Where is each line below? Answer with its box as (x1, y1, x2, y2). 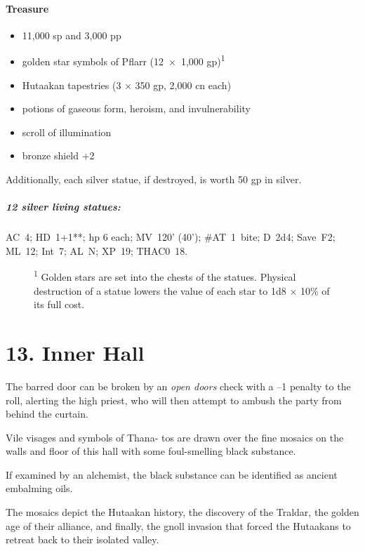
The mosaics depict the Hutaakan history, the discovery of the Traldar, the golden (6, 505, 359, 519)
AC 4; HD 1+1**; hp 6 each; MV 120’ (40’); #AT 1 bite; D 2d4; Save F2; (6, 230, 336, 244)
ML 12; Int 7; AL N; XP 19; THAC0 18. (6, 243, 188, 258)
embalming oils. (6, 481, 73, 496)
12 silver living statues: (6, 199, 121, 214)
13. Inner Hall (6, 338, 145, 366)
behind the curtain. (6, 406, 88, 421)
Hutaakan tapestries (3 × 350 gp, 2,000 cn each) (22, 77, 232, 92)
